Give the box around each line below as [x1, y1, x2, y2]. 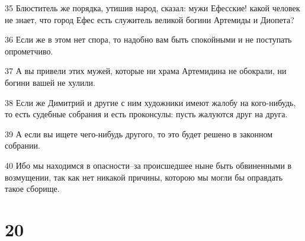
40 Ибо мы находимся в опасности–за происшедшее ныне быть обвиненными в [5, 159, 292, 171]
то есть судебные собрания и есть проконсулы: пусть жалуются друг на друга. [5, 108, 288, 120]
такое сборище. [5, 182, 60, 195]
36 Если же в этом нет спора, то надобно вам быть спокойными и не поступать [5, 33, 292, 46]
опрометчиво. [5, 44, 53, 57]
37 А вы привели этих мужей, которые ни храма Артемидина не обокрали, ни [5, 65, 287, 77]
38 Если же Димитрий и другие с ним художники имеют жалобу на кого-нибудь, [5, 96, 296, 108]
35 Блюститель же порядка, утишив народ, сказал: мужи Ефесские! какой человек [5, 2, 300, 14]
